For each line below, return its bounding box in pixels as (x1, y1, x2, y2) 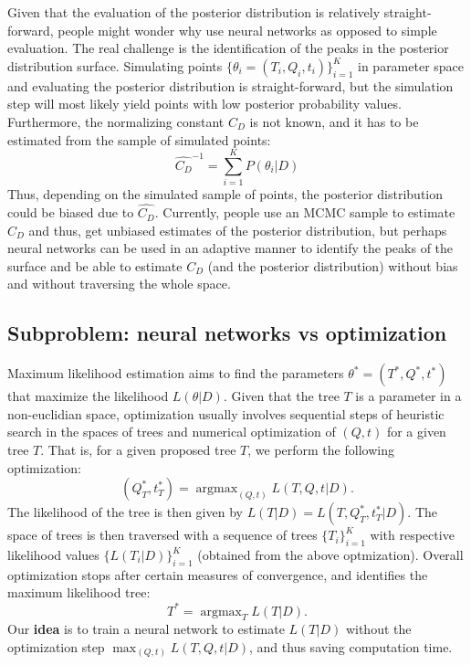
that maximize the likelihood (7, 386, 169, 406)
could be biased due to (7, 203, 134, 222)
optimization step (7, 637, 105, 656)
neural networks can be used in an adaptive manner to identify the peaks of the (7, 238, 454, 258)
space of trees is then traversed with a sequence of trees (7, 525, 318, 544)
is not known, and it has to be (249, 111, 419, 131)
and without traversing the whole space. (7, 274, 231, 293)
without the (345, 619, 412, 639)
